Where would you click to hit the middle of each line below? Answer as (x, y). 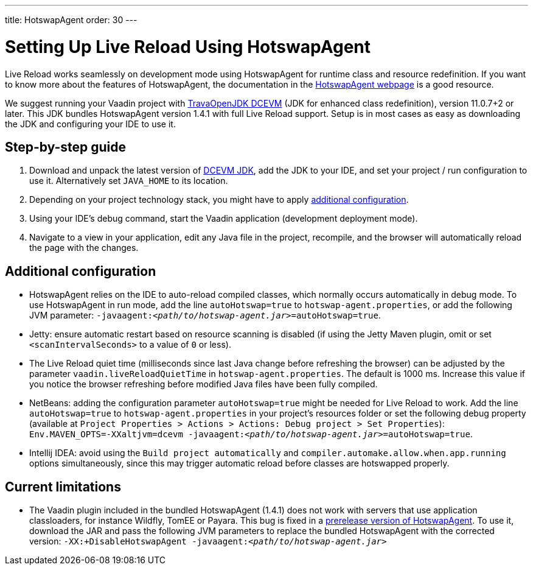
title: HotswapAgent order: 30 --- (71, 20)
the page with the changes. (84, 248)
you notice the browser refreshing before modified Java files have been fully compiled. (204, 384)
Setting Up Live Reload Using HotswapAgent (188, 47)
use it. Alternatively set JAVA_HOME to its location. (129, 181)
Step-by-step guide (66, 147)
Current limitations (63, 487)
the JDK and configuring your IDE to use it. (90, 124)
